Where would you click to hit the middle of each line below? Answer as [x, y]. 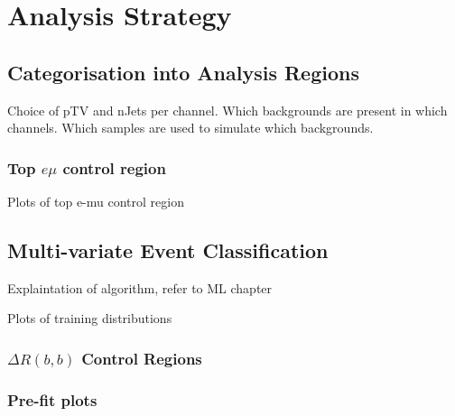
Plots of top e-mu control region [96, 201]
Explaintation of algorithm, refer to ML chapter [140, 287]
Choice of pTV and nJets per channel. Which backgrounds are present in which [227, 110]
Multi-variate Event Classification [168, 250]
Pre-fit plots [52, 399]
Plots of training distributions [90, 318]
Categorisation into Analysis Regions [183, 72]
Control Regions [142, 358]
